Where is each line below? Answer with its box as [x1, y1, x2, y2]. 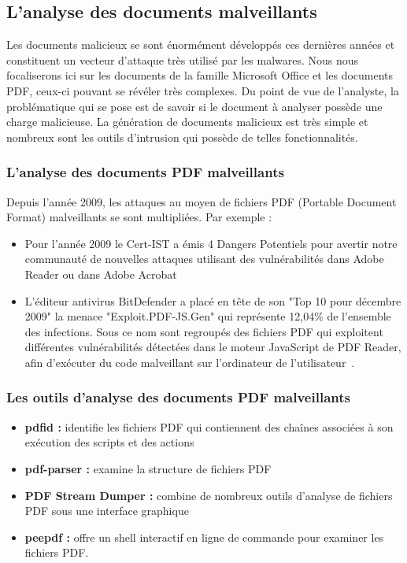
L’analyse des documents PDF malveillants [6, 162, 284, 182]
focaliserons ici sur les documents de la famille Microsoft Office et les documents [6, 67, 394, 83]
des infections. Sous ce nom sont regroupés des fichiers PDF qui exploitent [24, 323, 383, 339]
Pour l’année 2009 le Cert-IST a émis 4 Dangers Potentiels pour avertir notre [24, 235, 398, 251]
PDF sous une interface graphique [24, 502, 189, 519]
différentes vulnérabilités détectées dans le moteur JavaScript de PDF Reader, [24, 339, 401, 355]
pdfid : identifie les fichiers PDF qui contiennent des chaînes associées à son [24, 418, 394, 435]
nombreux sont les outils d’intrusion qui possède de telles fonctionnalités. [6, 128, 358, 145]
